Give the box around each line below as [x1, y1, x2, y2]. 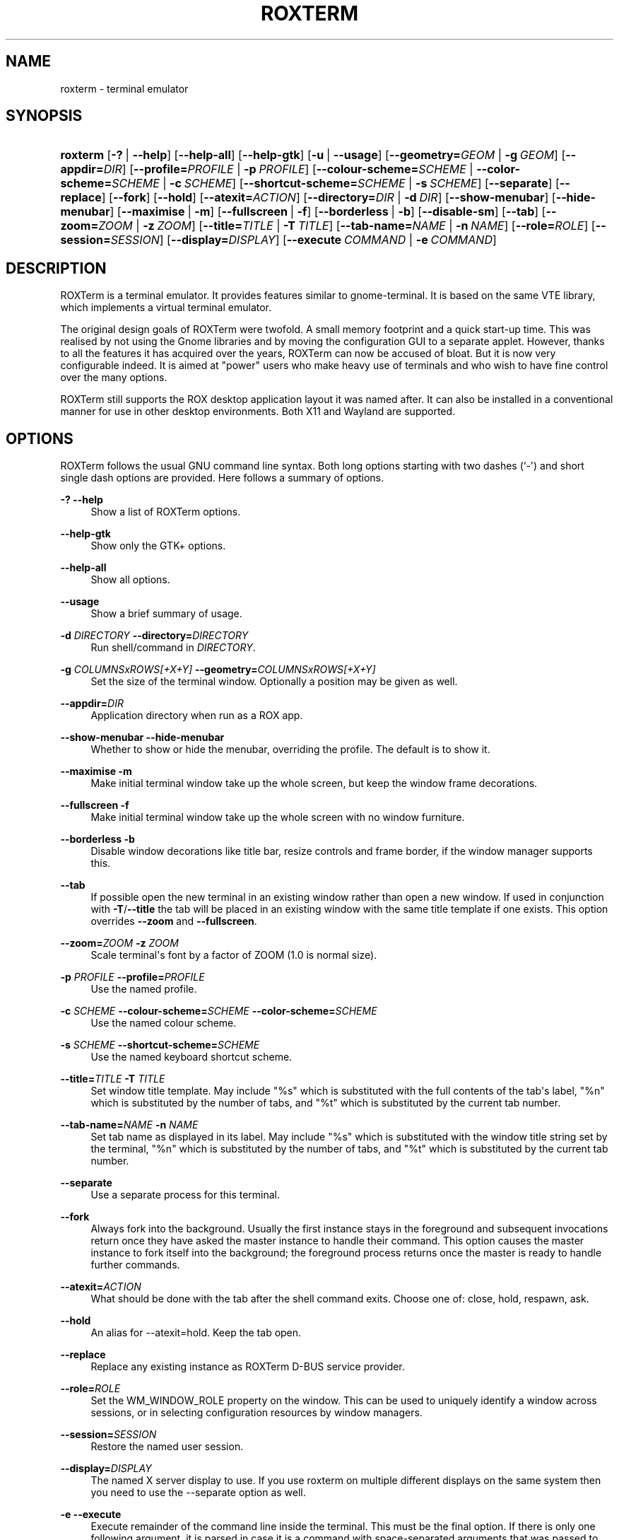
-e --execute [60, 1508, 122, 1521]
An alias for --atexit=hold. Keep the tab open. [90, 1326, 302, 1339]
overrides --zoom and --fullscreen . [90, 915, 257, 928]
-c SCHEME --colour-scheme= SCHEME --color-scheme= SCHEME [60, 1005, 377, 1017]
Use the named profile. [90, 983, 197, 996]
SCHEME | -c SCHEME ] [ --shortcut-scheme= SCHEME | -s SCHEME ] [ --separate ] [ [112, 176, 560, 191]
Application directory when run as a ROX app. [90, 709, 303, 722]
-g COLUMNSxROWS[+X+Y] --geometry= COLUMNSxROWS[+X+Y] [60, 663, 376, 676]
